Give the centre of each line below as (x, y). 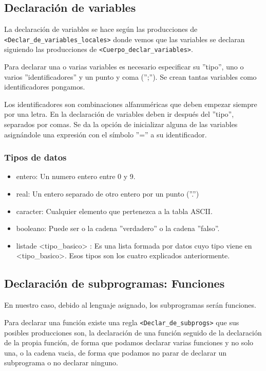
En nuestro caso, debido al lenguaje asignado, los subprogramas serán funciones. (130, 305)
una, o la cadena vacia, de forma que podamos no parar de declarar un (116, 352)
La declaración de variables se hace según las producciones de (101, 29)
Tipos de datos (35, 157)
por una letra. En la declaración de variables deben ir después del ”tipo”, (119, 114)
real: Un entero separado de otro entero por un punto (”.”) (108, 194)
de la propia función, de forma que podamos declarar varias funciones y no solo (129, 342)
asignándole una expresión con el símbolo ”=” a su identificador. (106, 134)
